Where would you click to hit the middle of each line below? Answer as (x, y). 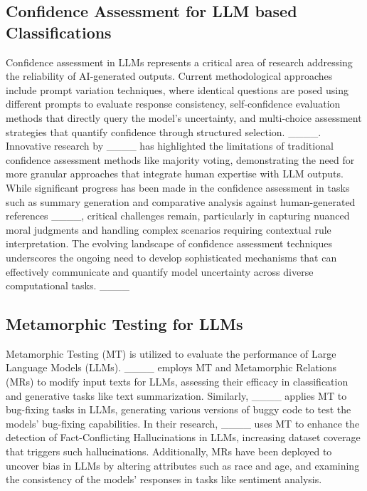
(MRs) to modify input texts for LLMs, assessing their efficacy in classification (177, 382)
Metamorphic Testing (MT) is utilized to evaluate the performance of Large (171, 353)
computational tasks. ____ (68, 285)
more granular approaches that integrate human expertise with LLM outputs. (175, 174)
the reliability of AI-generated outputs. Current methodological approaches (169, 76)
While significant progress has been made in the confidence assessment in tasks (178, 187)
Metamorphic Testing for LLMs (124, 324)
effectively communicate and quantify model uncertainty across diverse (160, 271)
